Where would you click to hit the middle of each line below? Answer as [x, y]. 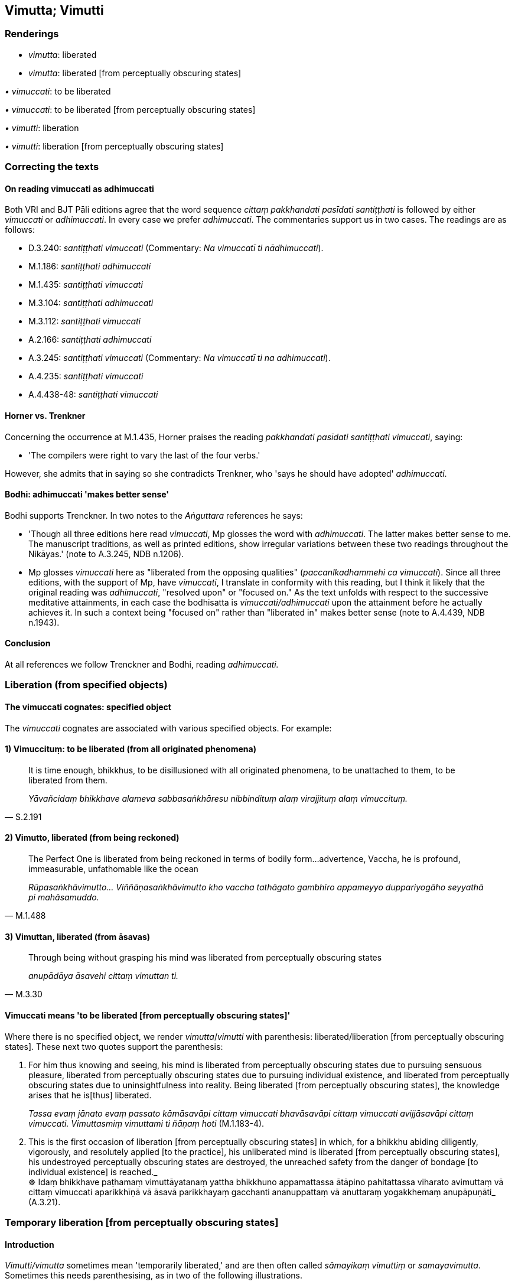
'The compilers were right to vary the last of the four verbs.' [144, 455]
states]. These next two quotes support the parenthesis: [114, 1046]
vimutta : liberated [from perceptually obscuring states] [135, 73]
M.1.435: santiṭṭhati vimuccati [86, 285]
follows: [20, 230]
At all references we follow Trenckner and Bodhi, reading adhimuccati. [142, 665]
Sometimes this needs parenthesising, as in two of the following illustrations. [154, 1276]
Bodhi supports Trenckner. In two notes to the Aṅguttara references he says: [154, 515]
